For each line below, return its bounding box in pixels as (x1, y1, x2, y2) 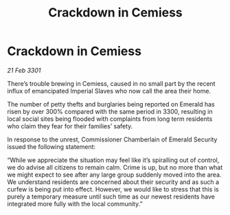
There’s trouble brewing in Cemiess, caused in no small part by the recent (7, 79, 216, 87)
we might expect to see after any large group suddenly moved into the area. (7, 170, 222, 179)
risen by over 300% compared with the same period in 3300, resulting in (7, 107, 213, 115)
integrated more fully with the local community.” (7, 199, 143, 207)
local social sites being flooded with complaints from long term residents (7, 115, 213, 123)
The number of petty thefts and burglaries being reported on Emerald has (7, 100, 215, 108)
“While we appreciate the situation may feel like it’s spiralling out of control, (7, 156, 220, 164)
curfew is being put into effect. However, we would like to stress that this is (7, 185, 219, 193)
